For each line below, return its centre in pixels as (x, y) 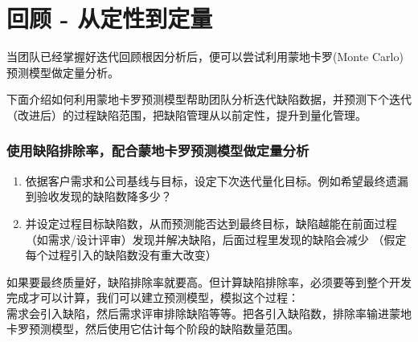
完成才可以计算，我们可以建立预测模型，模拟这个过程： (153, 297)
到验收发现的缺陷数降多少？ (98, 196)
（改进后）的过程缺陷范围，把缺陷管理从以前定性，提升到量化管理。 (186, 114)
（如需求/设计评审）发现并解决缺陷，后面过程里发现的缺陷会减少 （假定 (216, 239)
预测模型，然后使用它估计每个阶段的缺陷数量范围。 (164, 329)
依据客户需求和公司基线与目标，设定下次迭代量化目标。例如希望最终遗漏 (217, 180)
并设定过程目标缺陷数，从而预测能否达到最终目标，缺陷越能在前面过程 (211, 223)
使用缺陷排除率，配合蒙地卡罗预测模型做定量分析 (158, 151)
